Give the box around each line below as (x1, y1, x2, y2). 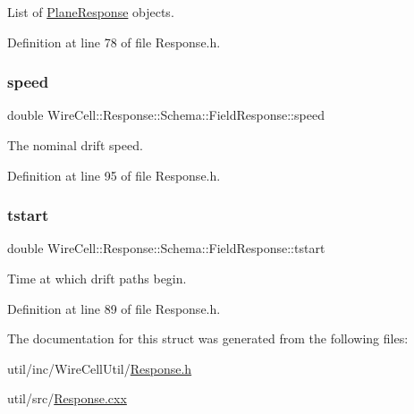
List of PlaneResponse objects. (7, 3, 174, 21)
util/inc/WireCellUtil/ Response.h (7, 359, 192, 377)
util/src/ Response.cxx (7, 389, 127, 408)
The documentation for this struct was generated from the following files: (7, 329, 409, 348)
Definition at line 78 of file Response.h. (7, 32, 221, 51)
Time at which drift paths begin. (7, 269, 187, 287)
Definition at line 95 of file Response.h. (7, 165, 221, 184)
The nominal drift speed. (7, 136, 143, 154)
